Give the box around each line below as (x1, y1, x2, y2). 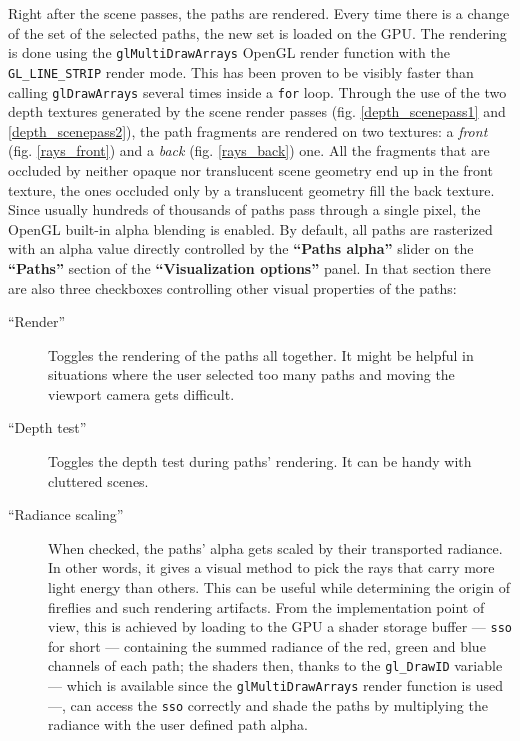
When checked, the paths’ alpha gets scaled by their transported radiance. (48, 537, 503, 558)
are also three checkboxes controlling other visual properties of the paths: (8, 277, 457, 298)
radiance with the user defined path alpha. (48, 714, 308, 735)
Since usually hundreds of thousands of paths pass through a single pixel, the (8, 199, 481, 220)
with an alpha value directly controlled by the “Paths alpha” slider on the (8, 238, 474, 259)
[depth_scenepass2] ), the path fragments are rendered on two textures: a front (8, 120, 488, 141)
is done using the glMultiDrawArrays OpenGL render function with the (8, 42, 450, 63)
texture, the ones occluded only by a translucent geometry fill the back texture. (8, 179, 495, 200)
